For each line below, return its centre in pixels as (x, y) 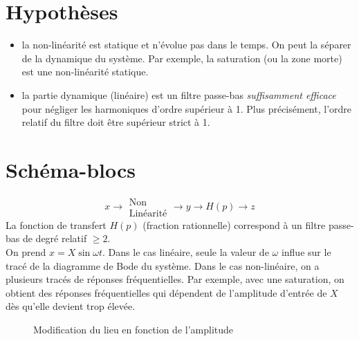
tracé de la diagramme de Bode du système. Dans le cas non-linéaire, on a (163, 265)
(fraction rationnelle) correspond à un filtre (234, 224)
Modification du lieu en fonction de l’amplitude (134, 330)
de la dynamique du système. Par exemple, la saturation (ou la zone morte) (182, 58)
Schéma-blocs (71, 169)
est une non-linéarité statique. (85, 72)
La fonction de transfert (56, 224)
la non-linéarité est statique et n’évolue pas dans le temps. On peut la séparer (186, 45)
